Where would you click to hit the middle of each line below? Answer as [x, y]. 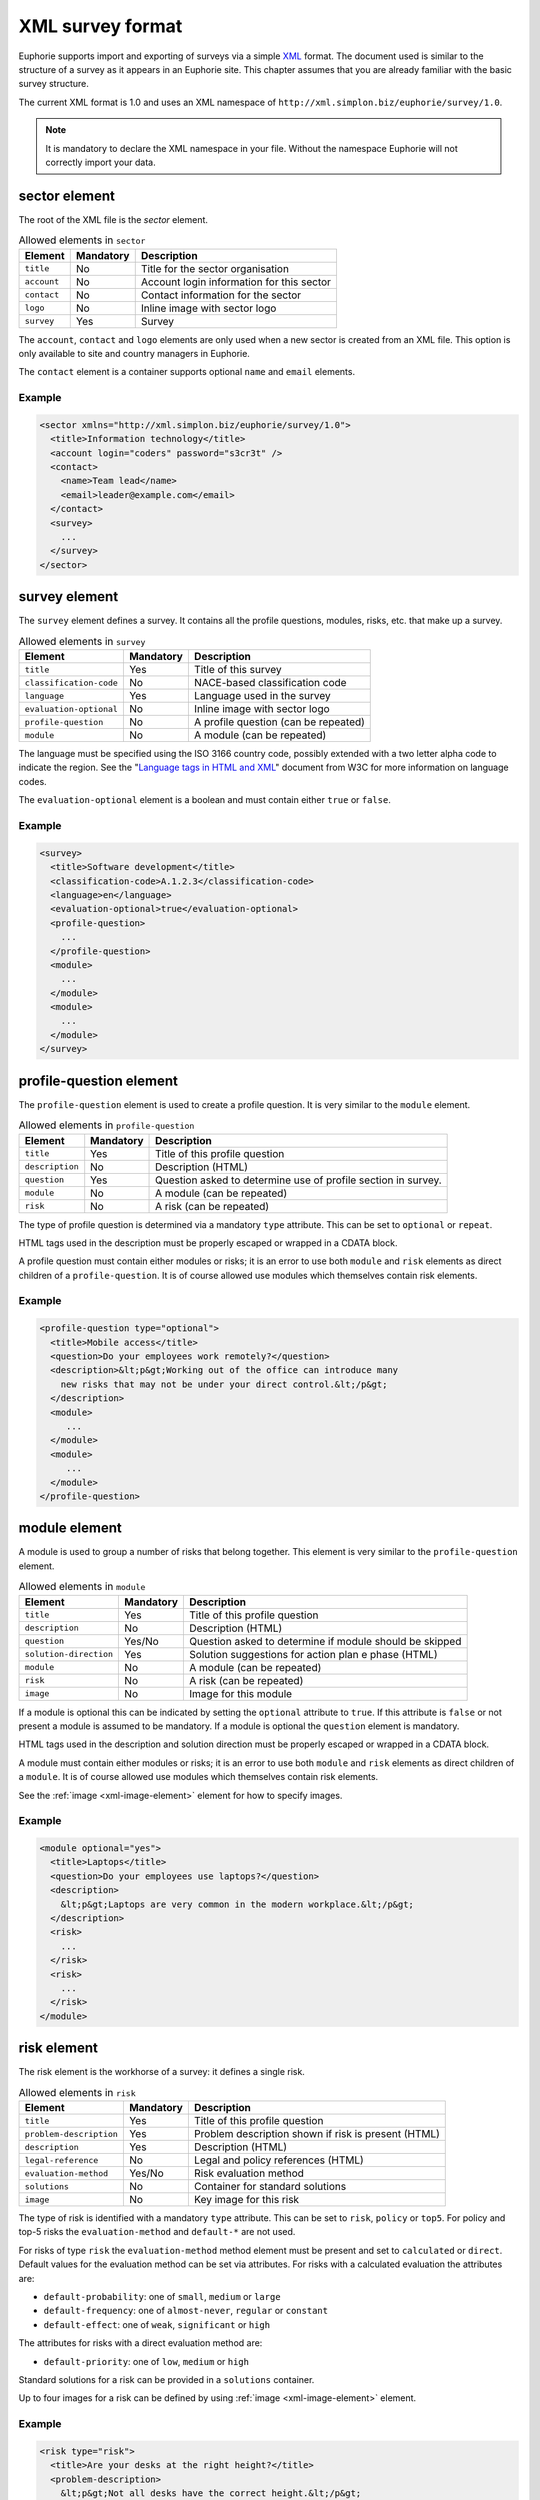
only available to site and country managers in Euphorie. [134, 353]
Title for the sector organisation [215, 268]
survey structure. [54, 84]
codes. [32, 781]
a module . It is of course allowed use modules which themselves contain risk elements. [198, 1777]
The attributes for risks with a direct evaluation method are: [140, 2343]
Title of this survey [237, 670]
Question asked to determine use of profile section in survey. [298, 1180]
